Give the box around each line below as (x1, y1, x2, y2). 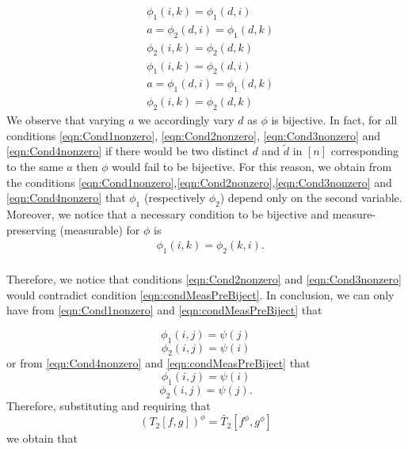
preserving (6, 221, 56, 238)
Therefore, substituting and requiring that (6, 397, 211, 413)
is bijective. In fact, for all (271, 111, 398, 127)
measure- (332, 205, 376, 222)
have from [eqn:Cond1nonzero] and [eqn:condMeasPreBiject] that (6, 302, 322, 318)
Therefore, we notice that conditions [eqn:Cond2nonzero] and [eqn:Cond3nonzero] (6, 271, 402, 287)
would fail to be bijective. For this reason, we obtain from (112, 158, 392, 174)
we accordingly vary (138, 111, 235, 127)
